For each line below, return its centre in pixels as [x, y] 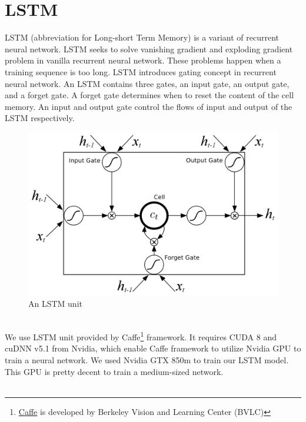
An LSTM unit [55, 303]
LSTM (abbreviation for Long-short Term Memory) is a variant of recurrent [142, 37]
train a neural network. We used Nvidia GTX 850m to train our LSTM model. [147, 359]
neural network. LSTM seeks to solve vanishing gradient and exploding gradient [149, 48]
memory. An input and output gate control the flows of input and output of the [149, 106]
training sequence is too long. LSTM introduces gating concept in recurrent [141, 71]
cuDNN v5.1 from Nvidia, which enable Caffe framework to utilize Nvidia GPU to [153, 348]
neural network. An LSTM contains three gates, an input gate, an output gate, [147, 83]
